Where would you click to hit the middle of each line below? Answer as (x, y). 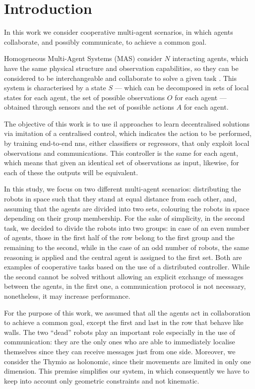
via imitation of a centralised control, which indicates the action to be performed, (128, 133)
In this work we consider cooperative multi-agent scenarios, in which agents (119, 32)
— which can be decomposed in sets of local (182, 88)
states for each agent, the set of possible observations (85, 97)
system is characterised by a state (55, 88)
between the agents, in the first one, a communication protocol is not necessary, (125, 286)
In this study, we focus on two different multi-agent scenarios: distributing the (123, 189)
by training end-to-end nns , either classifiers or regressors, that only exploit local (127, 143)
